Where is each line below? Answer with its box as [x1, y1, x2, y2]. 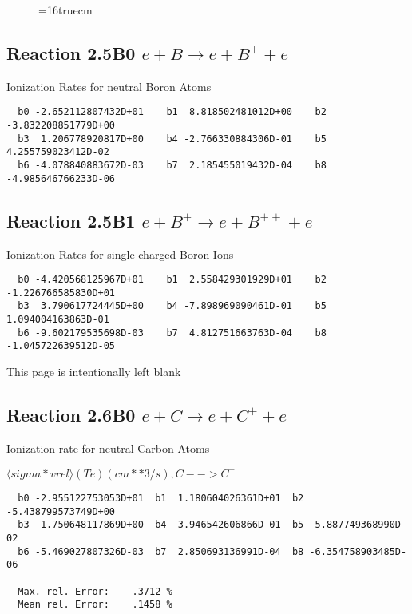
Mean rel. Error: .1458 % [18, 599, 172, 611]
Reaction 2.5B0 [6, 40, 136, 65]
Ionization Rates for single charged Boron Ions [6, 245, 234, 262]
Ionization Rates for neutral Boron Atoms [6, 77, 212, 94]
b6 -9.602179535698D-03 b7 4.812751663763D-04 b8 [18, 327, 327, 339]
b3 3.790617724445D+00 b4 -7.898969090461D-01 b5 [18, 300, 327, 312]
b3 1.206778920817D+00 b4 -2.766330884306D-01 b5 [18, 133, 327, 145]
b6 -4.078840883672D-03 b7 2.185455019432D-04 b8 [18, 160, 327, 172]
